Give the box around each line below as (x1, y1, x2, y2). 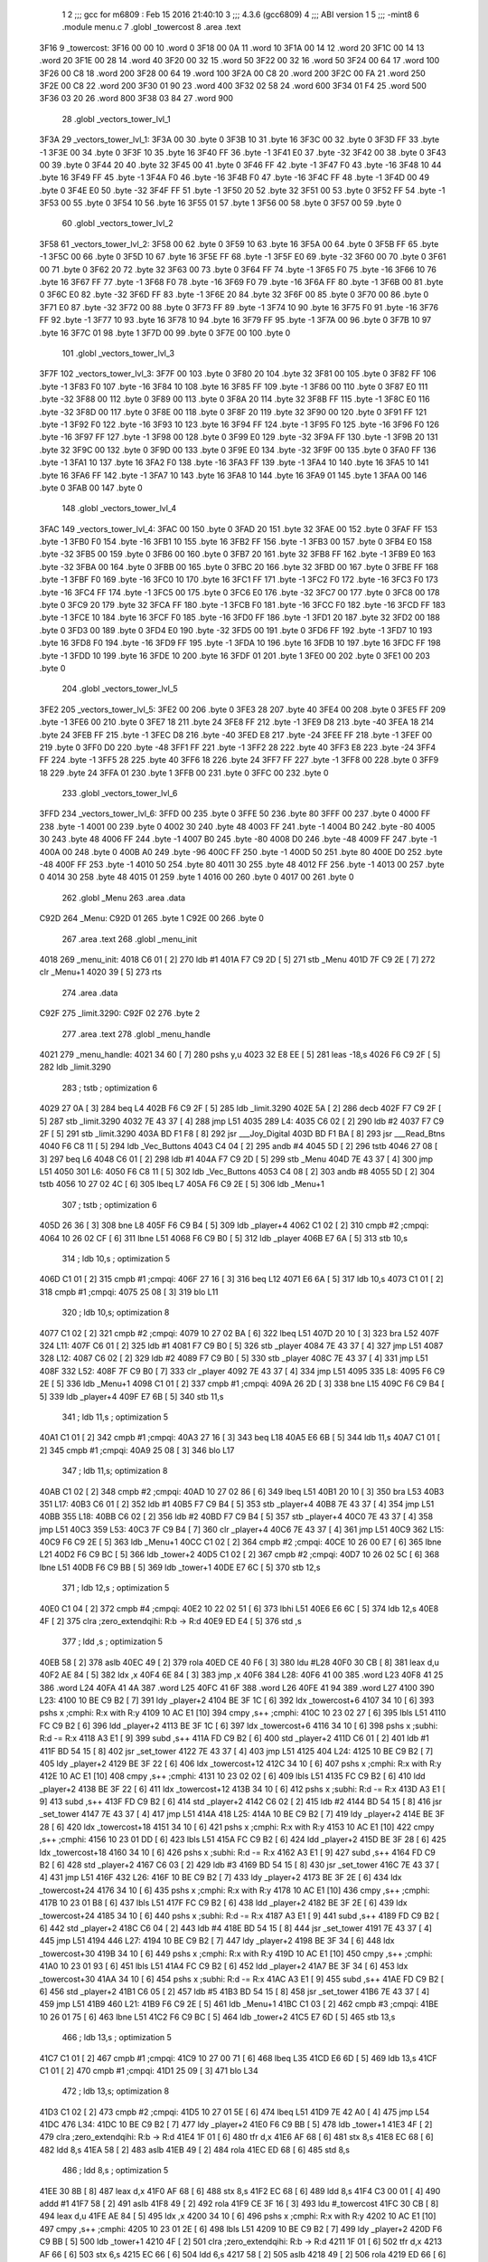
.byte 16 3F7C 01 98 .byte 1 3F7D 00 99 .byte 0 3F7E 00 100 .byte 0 (39, 327, 291, 338)
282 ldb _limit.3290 (39, 1061, 112, 1072)
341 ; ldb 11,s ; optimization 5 (61, 1411, 169, 1422)
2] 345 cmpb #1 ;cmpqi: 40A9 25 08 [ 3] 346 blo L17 (39, 1444, 235, 1456)
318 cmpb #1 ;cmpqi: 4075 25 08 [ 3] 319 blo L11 (39, 1286, 219, 1297)
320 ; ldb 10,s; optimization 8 (61, 1307, 170, 1318)
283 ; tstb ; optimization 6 (61, 1082, 158, 1093)
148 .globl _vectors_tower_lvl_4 (61, 503, 177, 514)
